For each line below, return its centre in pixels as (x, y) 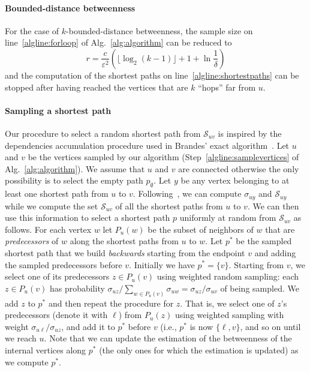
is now (201, 326)
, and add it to (88, 326)
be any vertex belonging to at (235, 180)
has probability (77, 288)
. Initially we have (162, 264)
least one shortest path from (57, 193)
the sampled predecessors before (64, 264)
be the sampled (264, 241)
